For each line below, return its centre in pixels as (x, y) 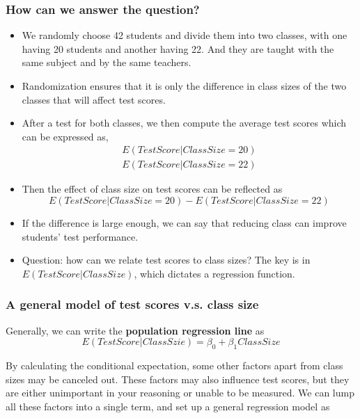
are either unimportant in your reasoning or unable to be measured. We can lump (180, 393)
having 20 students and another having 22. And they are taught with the (178, 48)
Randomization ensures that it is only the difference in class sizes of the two (184, 86)
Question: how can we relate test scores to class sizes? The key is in (166, 260)
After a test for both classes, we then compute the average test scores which (184, 123)
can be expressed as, (65, 136)
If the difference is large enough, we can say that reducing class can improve (184, 223)
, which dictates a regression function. (214, 273)
